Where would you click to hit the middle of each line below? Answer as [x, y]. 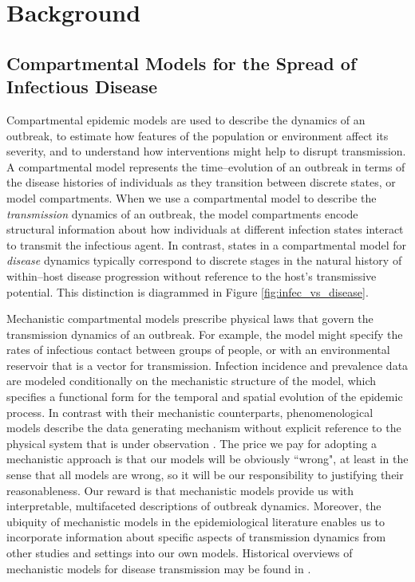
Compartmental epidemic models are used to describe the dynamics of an [186, 119]
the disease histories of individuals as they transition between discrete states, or [201, 182]
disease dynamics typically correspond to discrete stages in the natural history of [204, 260]
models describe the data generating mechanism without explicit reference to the [204, 428]
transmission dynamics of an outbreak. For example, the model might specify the [205, 334]
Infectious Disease [82, 87]
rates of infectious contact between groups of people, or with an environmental [198, 350]
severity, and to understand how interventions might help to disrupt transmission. [206, 151]
